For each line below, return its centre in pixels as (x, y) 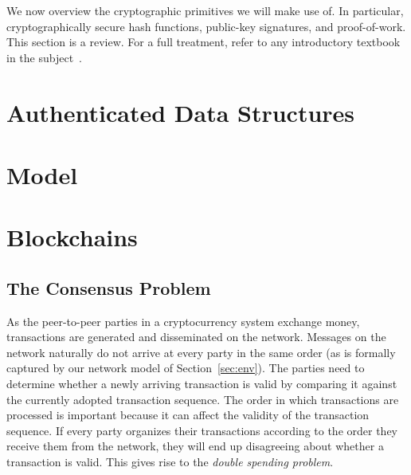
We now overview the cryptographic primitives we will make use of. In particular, (205, 10)
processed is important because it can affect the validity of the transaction (188, 415)
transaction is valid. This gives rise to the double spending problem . (170, 462)
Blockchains (72, 237)
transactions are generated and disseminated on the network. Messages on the (196, 337)
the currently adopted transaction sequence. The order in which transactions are (203, 399)
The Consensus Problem (109, 287)
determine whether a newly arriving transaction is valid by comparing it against (202, 384)
